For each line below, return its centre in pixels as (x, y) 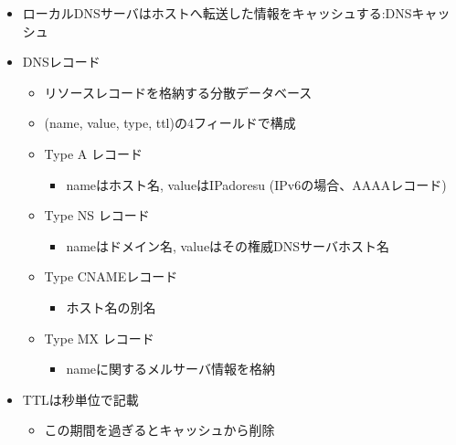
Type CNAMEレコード (111, 276)
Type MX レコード (99, 338)
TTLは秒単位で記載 (80, 399)
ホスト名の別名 (111, 307)
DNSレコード (61, 62)
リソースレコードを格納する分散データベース (178, 92)
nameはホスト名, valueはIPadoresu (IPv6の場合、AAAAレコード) (256, 184)
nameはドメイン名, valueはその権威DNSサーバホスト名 (228, 245)
